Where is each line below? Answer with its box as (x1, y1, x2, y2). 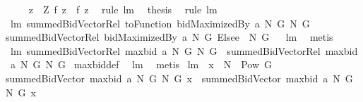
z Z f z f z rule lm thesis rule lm (28, 2, 218, 16)
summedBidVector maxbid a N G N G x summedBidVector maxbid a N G (6, 70, 353, 85)
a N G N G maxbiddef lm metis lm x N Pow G (10, 57, 273, 72)
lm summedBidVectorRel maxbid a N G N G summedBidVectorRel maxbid (10, 43, 358, 58)
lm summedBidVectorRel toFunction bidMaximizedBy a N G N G (10, 15, 310, 30)
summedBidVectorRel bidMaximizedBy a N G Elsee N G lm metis (6, 30, 333, 44)
